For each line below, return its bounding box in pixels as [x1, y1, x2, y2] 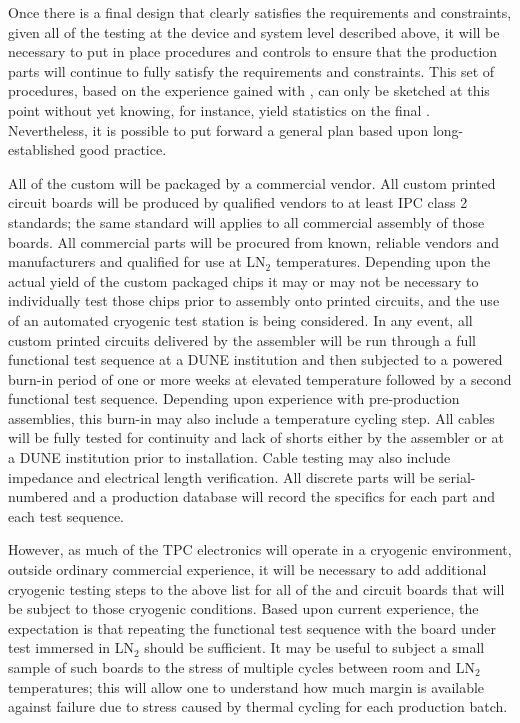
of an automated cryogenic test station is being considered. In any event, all [8, 309, 473, 330]
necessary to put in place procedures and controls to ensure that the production [8, 41, 498, 62]
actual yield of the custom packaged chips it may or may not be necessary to [8, 270, 479, 291]
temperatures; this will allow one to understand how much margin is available [8, 676, 485, 697]
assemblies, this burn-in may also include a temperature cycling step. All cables [8, 407, 495, 428]
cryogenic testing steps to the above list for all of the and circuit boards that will [8, 578, 505, 599]
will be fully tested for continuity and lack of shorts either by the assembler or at [8, 427, 505, 448]
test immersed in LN [8, 637, 134, 658]
